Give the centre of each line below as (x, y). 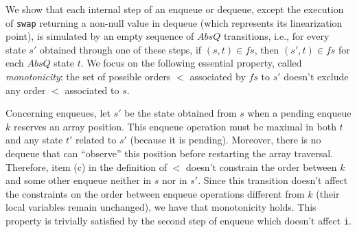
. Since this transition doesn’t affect (273, 180)
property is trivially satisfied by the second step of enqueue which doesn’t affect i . (178, 220)
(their (328, 193)
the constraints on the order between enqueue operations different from (155, 193)
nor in (175, 180)
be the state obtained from (181, 113)
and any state (34, 140)
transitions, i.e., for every (276, 36)
